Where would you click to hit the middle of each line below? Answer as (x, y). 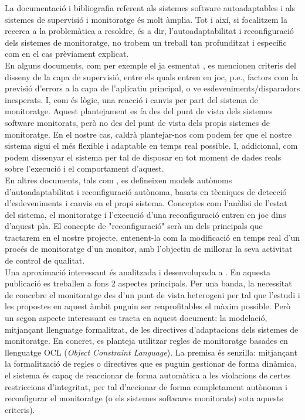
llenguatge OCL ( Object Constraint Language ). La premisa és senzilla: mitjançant (151, 352)
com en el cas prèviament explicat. (67, 54)
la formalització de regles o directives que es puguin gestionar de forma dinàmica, (151, 363)
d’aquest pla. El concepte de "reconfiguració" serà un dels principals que (134, 226)
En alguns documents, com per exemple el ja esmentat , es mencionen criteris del (150, 65)
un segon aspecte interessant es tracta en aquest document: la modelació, (136, 318)
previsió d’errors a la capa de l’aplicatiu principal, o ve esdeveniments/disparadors (152, 88)
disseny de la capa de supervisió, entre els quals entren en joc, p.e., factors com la (151, 76)
